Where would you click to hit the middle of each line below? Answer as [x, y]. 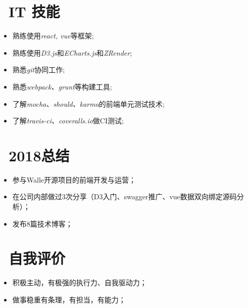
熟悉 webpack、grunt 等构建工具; [62, 86]
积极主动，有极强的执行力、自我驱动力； [80, 282]
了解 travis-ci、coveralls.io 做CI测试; [68, 121]
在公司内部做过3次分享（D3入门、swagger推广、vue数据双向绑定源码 [125, 196]
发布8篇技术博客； [42, 223]
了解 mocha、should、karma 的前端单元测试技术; [88, 103]
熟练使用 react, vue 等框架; [53, 36]
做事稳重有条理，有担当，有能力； [69, 299]
